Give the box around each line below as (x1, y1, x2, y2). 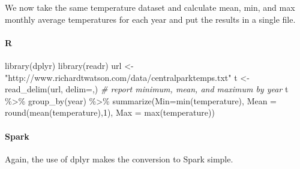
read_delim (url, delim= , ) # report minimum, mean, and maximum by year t (5, 83, 289, 95)
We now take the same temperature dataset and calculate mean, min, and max (5, 1, 295, 13)
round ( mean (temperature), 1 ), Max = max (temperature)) (5, 106, 215, 119)
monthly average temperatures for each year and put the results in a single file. (5, 13, 296, 25)
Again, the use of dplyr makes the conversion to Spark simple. (5, 152, 233, 165)
